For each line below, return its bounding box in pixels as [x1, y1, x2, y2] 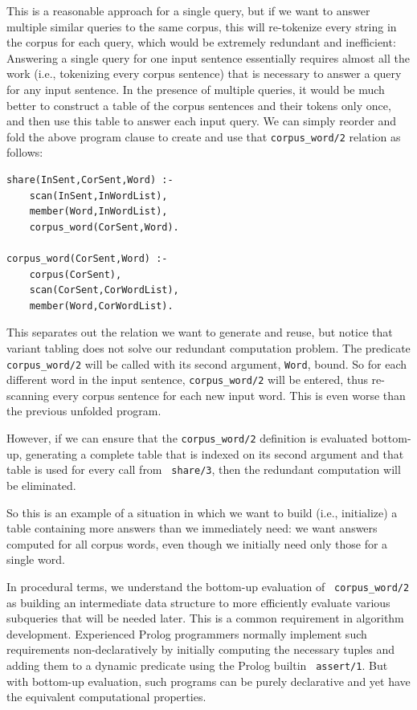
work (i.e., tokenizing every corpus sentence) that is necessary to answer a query [6, 65, 402, 82]
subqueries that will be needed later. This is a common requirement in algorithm [6, 610, 404, 626]
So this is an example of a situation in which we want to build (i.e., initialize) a [6, 504, 398, 520]
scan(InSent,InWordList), [29, 190, 168, 202]
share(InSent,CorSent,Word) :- [6, 174, 174, 186]
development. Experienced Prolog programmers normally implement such [6, 625, 367, 642]
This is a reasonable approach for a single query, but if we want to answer [6, 2, 370, 18]
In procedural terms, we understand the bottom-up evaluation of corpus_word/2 [6, 577, 410, 594]
